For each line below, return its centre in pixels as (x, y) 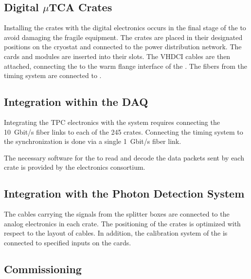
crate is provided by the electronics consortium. (75, 167)
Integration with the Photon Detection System (124, 193)
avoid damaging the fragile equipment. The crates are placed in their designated (123, 37)
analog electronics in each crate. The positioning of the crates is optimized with (122, 223)
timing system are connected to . (53, 75)
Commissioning (43, 269)
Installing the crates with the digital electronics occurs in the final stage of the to (125, 28)
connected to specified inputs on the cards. (68, 242)
